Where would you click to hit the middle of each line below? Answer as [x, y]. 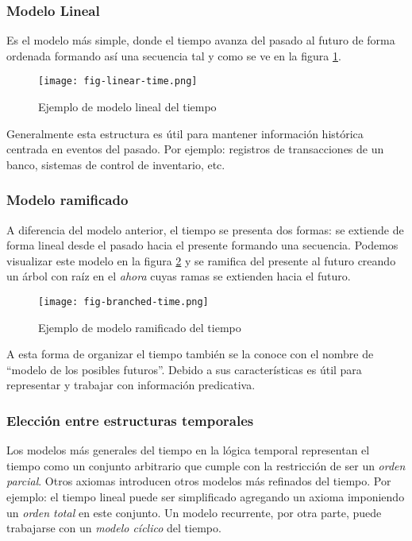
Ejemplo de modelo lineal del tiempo [127, 107]
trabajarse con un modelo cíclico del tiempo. [114, 528]
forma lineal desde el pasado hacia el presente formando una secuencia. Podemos [202, 245]
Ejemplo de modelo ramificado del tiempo [140, 327]
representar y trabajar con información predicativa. [131, 385]
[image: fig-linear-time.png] [118, 81]
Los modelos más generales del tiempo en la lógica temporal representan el [188, 450]
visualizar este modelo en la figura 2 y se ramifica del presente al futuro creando [201, 260]
